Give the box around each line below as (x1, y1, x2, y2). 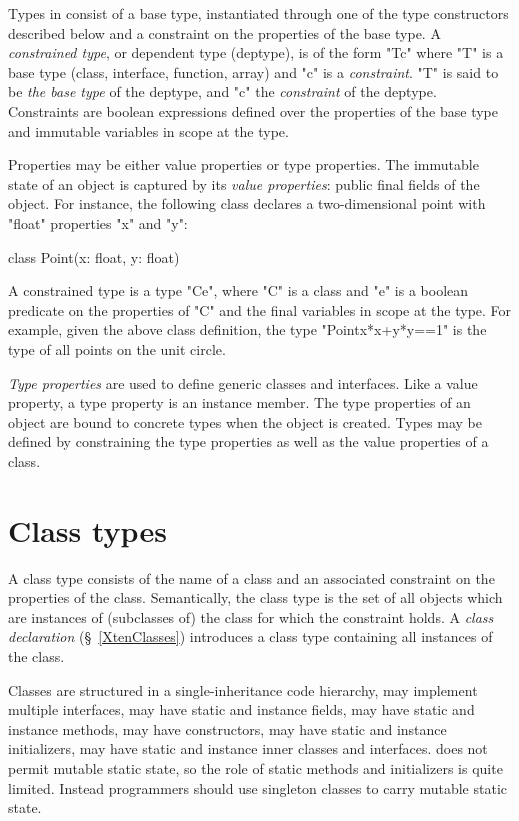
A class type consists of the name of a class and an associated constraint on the (8, 567, 495, 588)
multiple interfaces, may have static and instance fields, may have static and (8, 699, 475, 720)
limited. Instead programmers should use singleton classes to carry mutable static (8, 777, 508, 798)
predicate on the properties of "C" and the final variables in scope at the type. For (8, 299, 512, 320)
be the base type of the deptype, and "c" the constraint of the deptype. (8, 81, 437, 102)
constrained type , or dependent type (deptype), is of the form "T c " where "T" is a (8, 42, 504, 63)
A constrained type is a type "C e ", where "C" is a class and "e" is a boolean (8, 280, 469, 301)
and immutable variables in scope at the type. (8, 120, 289, 141)
